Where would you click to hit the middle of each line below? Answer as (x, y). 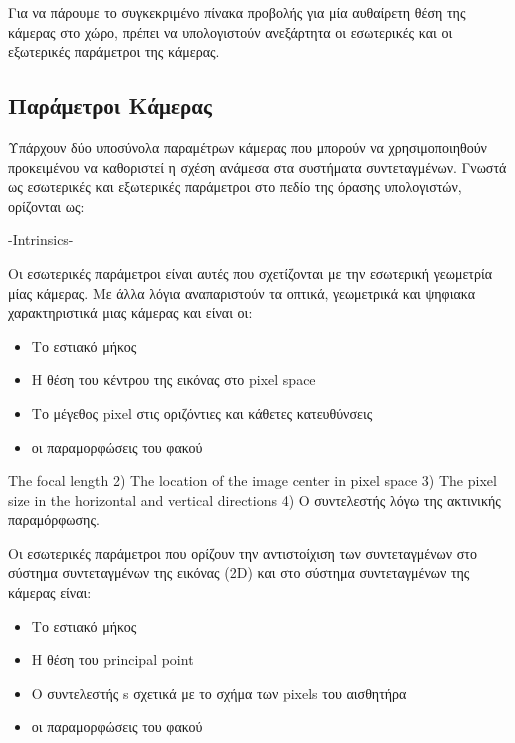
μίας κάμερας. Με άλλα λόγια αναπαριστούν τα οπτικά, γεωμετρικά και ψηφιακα (242, 292)
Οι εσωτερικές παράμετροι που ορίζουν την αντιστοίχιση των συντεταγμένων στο (242, 552)
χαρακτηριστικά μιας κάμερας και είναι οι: (130, 312)
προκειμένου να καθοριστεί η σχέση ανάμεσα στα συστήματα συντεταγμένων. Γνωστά (257, 166)
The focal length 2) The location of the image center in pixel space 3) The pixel (252, 480)
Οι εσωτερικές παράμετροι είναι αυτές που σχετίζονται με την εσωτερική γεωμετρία (250, 272)
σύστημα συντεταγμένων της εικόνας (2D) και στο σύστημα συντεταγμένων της (239, 572)
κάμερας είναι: (50, 592)
